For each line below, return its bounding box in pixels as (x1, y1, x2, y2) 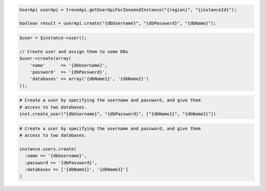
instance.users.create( (19, 146, 77, 151)
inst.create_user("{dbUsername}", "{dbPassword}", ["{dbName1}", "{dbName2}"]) (19, 111, 216, 117)
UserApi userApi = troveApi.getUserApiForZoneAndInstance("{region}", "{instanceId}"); (19, 7, 237, 12)
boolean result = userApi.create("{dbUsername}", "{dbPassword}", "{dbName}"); (19, 21, 216, 26)
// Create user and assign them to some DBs (19, 49, 129, 54)
